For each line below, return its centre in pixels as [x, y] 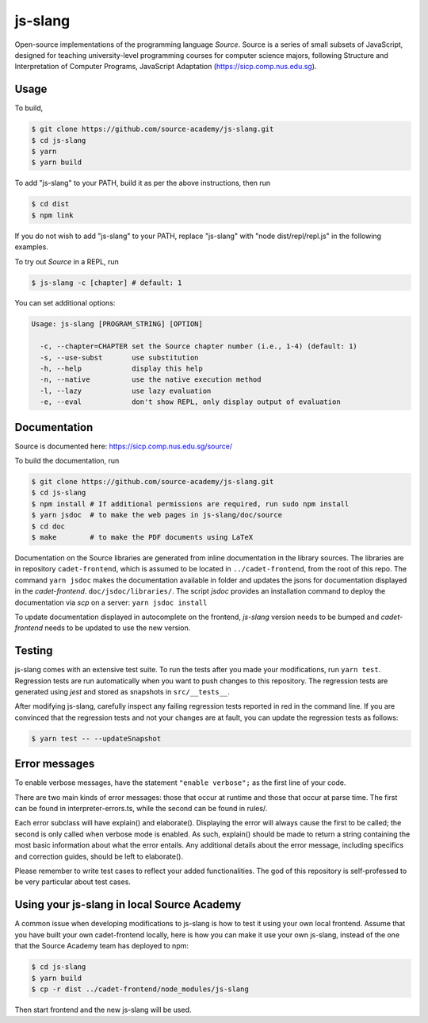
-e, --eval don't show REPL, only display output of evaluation [190, 402]
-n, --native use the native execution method [151, 380]
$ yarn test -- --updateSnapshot [96, 738]
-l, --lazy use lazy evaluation [126, 390]
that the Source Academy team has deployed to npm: [102, 946]
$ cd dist [50, 204]
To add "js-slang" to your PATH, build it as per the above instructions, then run [143, 183]
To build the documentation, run [67, 461]
